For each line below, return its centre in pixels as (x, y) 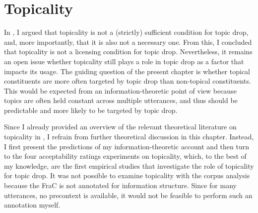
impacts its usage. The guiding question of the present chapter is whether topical (127, 71)
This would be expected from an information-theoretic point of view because (120, 90)
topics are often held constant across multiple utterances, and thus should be (121, 100)
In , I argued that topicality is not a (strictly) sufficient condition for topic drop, (126, 32)
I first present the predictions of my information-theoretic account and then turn (127, 146)
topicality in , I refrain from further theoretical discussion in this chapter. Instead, (129, 137)
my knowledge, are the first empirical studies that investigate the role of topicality (129, 165)
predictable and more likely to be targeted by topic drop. (91, 110)
